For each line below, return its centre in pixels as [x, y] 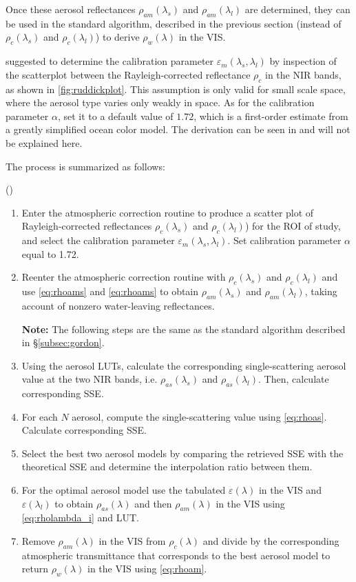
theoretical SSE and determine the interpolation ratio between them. [167, 466]
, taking [321, 291]
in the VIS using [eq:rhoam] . [147, 569]
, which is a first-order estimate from [271, 116]
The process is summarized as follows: [85, 166]
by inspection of [303, 61]
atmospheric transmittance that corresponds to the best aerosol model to [176, 555]
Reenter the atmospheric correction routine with [124, 277]
